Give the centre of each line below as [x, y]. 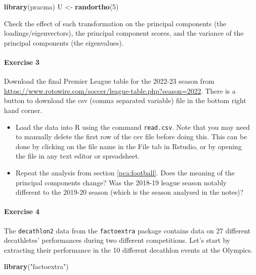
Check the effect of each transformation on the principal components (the [115, 23]
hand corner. [23, 110]
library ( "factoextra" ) [36, 266]
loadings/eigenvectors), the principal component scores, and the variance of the [124, 33]
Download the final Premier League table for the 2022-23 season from [109, 81]
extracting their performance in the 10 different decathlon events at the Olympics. [128, 249]
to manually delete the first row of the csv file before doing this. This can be [131, 137]
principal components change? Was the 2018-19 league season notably [121, 182]
